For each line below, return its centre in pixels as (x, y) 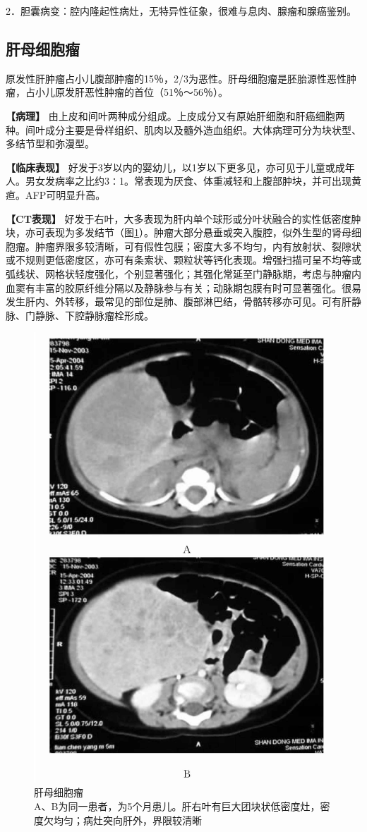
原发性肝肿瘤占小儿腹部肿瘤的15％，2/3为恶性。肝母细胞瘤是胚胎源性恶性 (176, 78)
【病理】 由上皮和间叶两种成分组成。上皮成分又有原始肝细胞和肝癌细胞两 (175, 115)
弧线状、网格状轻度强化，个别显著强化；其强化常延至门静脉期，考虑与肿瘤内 (183, 273)
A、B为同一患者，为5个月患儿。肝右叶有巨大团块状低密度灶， (177, 806)
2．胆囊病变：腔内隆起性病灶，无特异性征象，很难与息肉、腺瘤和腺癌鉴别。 (181, 11)
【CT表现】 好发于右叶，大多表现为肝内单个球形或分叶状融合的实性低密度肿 (183, 218)
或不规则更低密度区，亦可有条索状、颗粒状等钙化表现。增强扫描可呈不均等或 (183, 260)
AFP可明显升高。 (65, 194)
